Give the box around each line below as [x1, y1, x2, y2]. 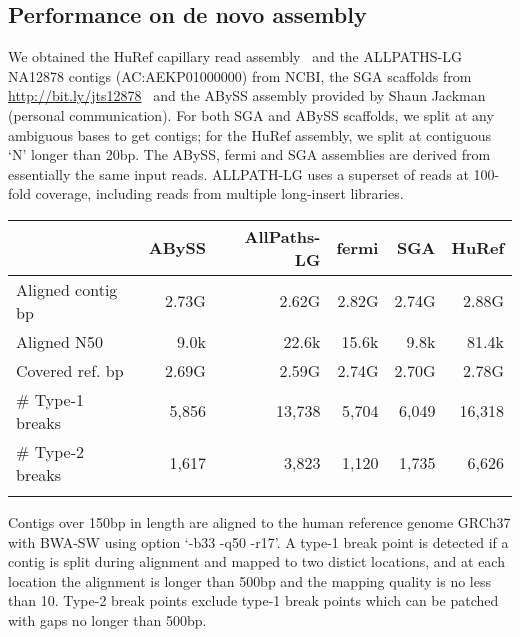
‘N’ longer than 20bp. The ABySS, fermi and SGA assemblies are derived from [8, 144, 491, 165]
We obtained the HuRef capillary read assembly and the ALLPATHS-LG [8, 46, 463, 67]
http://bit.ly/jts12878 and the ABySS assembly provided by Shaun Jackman [8, 85, 486, 106]
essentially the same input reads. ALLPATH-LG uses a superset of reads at [8, 163, 469, 184]
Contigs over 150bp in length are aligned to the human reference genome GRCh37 [8, 511, 511, 532]
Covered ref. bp [16, 358, 124, 382]
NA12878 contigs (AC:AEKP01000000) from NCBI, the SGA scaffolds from [8, 65, 472, 86]
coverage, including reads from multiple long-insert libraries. [35, 183, 404, 204]
